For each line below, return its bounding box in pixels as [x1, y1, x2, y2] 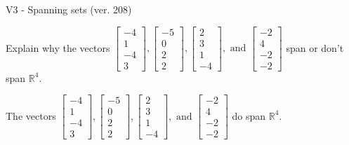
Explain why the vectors [6, 40, 110, 55]
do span [232, 108, 266, 123]
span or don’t [286, 40, 344, 55]
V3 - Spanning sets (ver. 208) [6, 2, 132, 16]
